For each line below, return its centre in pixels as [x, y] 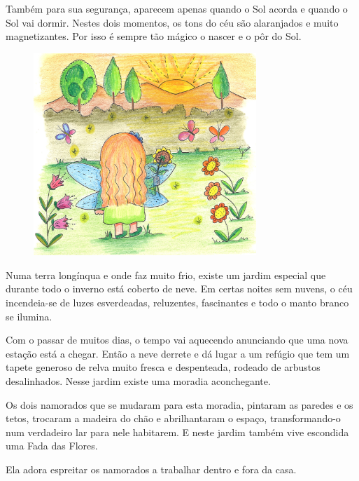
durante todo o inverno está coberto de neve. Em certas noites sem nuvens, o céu [179, 289]
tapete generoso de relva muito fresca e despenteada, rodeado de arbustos [163, 367]
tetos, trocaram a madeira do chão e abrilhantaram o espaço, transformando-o [173, 418]
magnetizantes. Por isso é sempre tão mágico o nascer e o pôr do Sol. [154, 36]
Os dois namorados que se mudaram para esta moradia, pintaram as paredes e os [179, 404]
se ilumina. [29, 316]
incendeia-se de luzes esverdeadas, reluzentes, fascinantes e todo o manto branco [177, 303]
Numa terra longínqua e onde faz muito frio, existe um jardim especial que [166, 275]
